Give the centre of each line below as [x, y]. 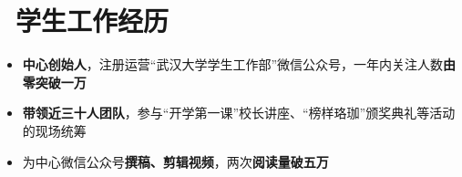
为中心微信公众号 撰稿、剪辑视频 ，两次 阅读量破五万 [175, 161]
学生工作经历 [92, 21]
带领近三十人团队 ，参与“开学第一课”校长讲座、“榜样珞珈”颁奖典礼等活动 [239, 113]
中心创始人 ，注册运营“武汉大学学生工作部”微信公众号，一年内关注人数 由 [239, 64]
